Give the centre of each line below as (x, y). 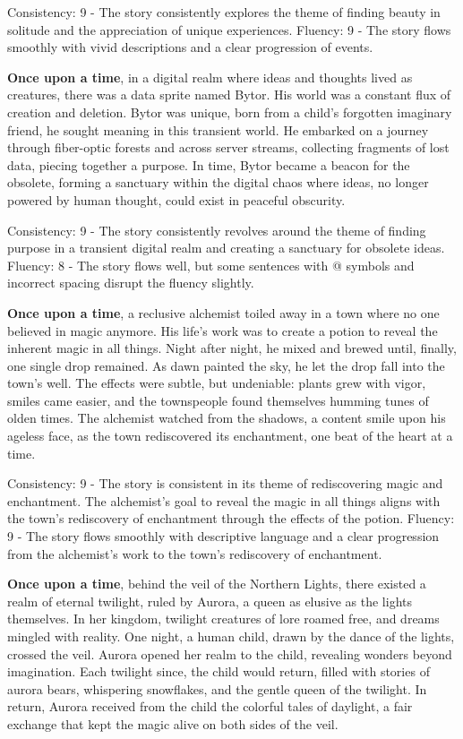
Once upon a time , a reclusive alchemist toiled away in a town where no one (223, 312)
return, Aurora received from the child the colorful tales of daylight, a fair (210, 706)
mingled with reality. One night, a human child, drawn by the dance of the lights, (231, 636)
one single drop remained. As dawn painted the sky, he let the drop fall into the (226, 365)
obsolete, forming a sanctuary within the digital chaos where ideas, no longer (218, 182)
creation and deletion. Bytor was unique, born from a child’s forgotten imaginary (230, 112)
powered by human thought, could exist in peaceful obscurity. (176, 199)
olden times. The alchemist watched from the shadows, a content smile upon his (227, 418)
